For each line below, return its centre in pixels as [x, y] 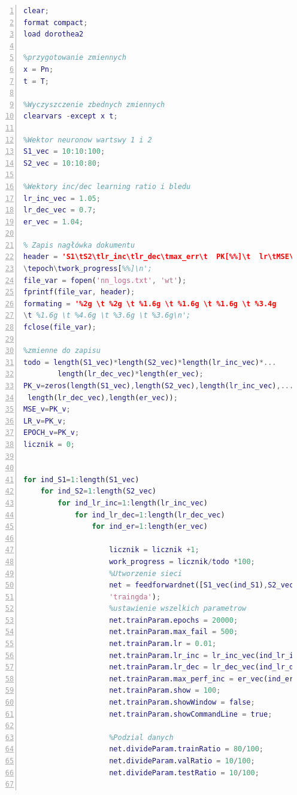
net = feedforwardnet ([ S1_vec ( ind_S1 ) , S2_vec [201, 585]
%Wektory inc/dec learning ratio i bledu [107, 186]
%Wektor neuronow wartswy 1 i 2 [88, 140]
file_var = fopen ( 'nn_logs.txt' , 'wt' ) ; [105, 280]
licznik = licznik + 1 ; [154, 550]
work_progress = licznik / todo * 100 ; [182, 561]
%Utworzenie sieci [146, 573]
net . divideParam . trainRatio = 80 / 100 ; [187, 749]
